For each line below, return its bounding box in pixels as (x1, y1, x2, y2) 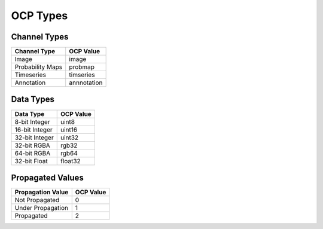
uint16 (60, 126, 78, 134)
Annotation (14, 78, 46, 87)
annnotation (69, 78, 103, 87)
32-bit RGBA (14, 141, 50, 149)
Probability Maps (14, 63, 63, 71)
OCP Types (11, 9, 68, 22)
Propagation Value (14, 188, 69, 197)
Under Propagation (14, 204, 69, 212)
